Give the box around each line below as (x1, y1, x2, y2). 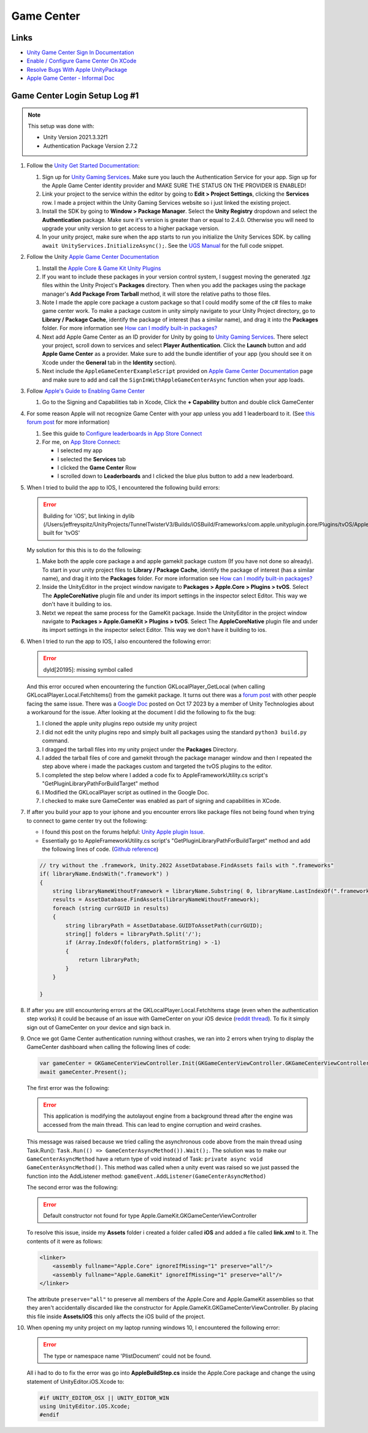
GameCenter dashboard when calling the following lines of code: (26, 1043, 191, 1051)
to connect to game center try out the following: (26, 816, 148, 824)
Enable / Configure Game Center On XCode (26, 57, 137, 64)
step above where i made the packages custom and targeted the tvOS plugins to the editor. (42, 763, 273, 770)
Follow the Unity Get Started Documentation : (26, 162, 140, 169)
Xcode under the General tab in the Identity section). (42, 359, 177, 366)
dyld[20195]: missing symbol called (43, 666, 133, 673)
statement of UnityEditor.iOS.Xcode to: (26, 1378, 125, 1385)
